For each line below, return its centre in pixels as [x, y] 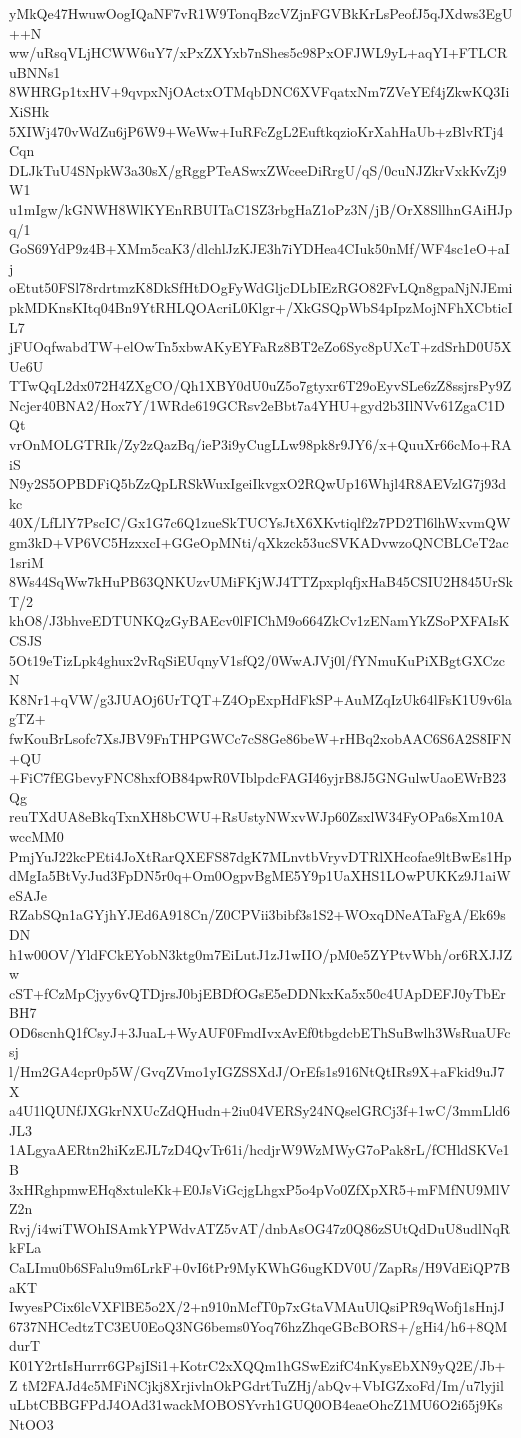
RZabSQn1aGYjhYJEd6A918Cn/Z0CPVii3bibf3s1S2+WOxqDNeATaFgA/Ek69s [257, 914]
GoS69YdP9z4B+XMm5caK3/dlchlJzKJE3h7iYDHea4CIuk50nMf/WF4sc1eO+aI [259, 248]
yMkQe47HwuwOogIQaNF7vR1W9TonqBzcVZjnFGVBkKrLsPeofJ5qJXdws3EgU [261, 13]
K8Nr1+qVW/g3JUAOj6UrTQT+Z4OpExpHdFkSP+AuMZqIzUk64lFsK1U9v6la [260, 698]
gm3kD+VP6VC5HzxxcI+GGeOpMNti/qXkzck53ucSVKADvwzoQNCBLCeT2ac [259, 542]
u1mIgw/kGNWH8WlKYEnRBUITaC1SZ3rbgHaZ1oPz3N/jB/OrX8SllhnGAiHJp [261, 208]
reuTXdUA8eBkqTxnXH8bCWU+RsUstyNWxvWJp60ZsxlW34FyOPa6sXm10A [257, 816]
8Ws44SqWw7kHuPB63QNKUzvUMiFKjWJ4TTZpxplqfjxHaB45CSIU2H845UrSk [261, 581]
